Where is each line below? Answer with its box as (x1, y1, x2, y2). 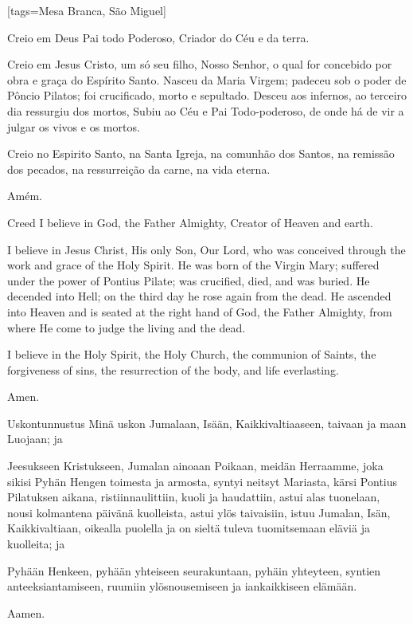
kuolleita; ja (7, 536, 65, 552)
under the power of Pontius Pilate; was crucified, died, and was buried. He (7, 272, 370, 288)
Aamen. (7, 604, 45, 621)
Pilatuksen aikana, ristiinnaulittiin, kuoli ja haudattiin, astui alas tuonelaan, (7, 489, 380, 505)
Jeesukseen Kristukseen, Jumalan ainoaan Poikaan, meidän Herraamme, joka (7, 457, 384, 474)
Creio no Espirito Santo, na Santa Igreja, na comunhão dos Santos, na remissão (7, 145, 395, 162)
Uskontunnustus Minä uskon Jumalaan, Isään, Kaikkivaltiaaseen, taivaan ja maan (7, 414, 407, 431)
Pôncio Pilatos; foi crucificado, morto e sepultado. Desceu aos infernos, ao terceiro (7, 87, 407, 104)
